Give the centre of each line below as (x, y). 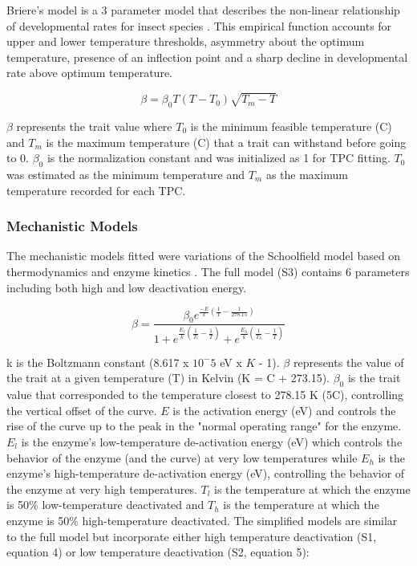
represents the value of (348, 362)
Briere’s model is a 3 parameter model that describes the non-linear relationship (203, 10)
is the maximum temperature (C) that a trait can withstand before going (226, 142)
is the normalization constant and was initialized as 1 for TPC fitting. (219, 158)
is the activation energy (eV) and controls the (284, 410)
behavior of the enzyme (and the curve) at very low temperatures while (182, 457)
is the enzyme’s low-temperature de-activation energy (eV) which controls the (212, 441)
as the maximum (307, 174)
